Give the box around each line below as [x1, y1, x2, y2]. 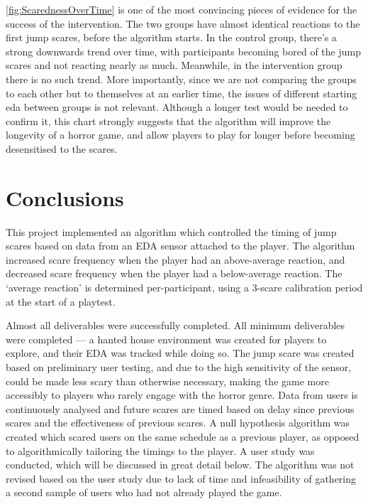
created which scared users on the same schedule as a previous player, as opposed [6, 429, 359, 444]
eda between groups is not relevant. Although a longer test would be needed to [6, 100, 348, 114]
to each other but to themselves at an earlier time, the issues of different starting [6, 85, 357, 100]
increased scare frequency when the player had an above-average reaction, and [6, 252, 345, 267]
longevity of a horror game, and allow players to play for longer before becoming [6, 127, 355, 142]
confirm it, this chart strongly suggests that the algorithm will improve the [6, 113, 331, 128]
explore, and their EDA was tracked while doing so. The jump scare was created [6, 345, 355, 360]
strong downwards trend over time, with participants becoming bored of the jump [6, 43, 361, 58]
